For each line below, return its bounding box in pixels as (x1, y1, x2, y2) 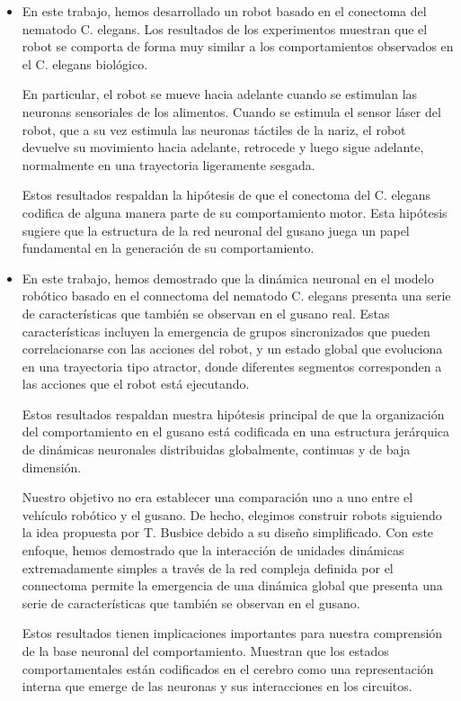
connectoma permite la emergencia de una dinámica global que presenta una (22, 576, 443, 595)
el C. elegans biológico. (22, 54, 148, 73)
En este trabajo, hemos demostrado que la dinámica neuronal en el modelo (22, 268, 434, 287)
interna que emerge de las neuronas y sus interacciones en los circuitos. (22, 677, 412, 696)
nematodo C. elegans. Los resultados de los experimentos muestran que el (22, 19, 428, 38)
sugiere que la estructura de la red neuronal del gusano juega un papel (22, 220, 410, 239)
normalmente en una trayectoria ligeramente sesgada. (22, 155, 315, 174)
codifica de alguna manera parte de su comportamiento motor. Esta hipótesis (22, 202, 448, 221)
